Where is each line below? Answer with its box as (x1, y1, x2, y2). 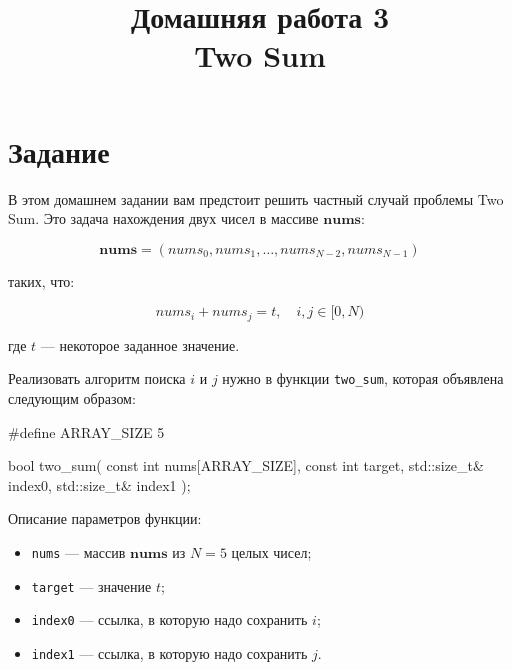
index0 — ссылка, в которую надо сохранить (31, 609, 308, 630)
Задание (8, 130, 110, 171)
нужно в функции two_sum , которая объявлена (222, 368, 504, 389)
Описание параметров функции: (8, 508, 202, 529)
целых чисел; (231, 541, 312, 562)
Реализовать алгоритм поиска (8, 368, 186, 389)
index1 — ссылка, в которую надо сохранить (31, 642, 308, 663)
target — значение (31, 575, 152, 596)
